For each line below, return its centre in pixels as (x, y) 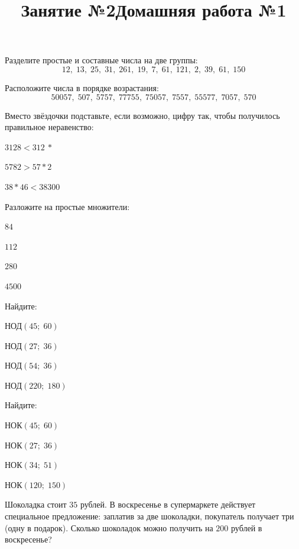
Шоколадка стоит (36, 504)
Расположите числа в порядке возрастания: (82, 87)
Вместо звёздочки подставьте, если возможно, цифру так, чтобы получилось (142, 115)
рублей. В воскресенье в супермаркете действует (168, 504)
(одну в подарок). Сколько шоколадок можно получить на (109, 527)
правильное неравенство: (49, 127)
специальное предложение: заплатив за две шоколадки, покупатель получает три (149, 516)
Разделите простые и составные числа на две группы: (101, 60)
